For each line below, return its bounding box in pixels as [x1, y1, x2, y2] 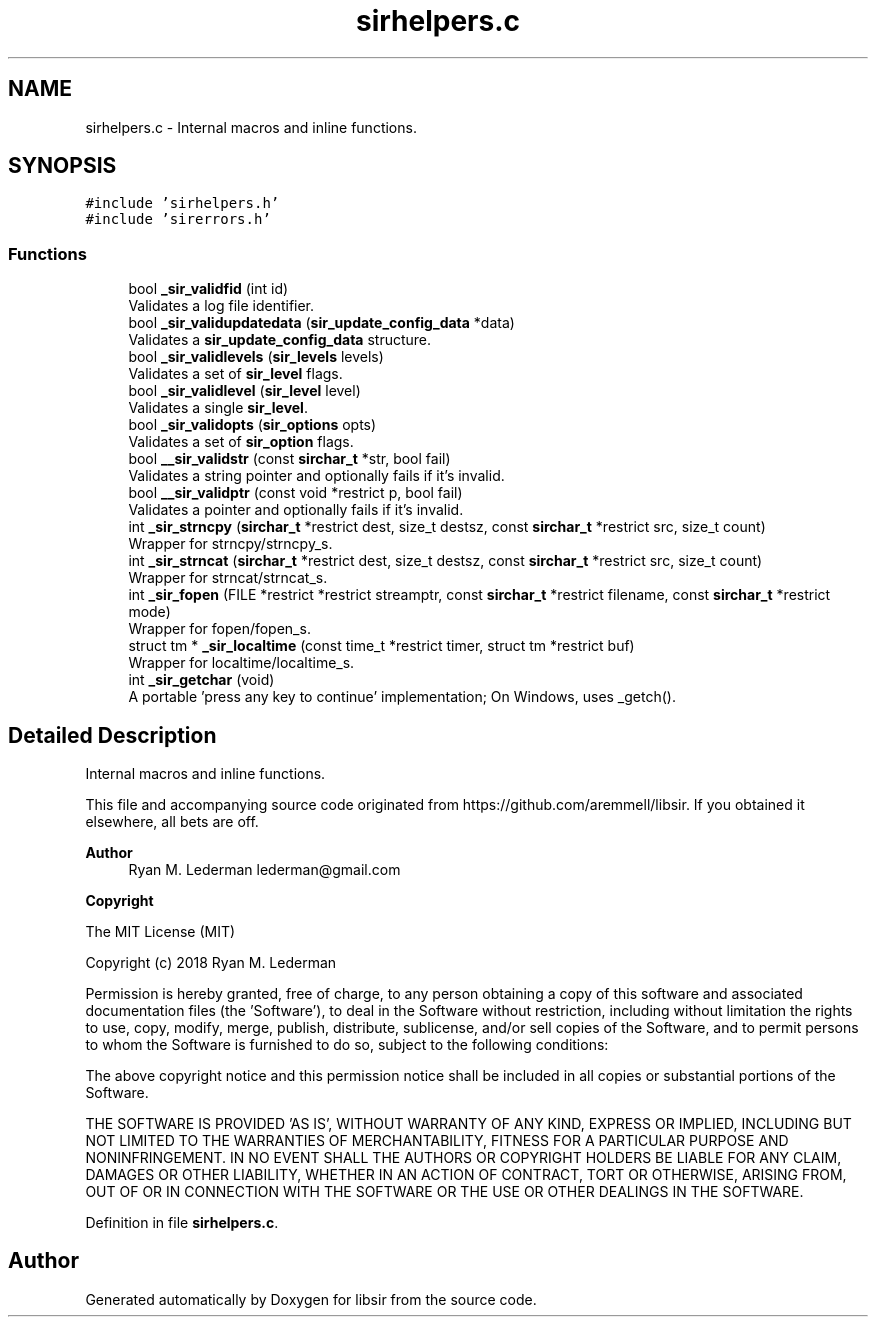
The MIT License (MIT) [85, 923, 236, 941]
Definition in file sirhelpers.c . [85, 1214, 279, 1232]
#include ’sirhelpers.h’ [85, 195, 280, 212]
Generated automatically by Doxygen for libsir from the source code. [85, 1290, 537, 1308]
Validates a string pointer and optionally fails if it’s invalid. [128, 467, 505, 485]
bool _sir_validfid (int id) [128, 280, 289, 298]
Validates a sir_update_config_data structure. [128, 331, 432, 349]
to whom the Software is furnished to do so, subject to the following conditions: [85, 1036, 609, 1054]
